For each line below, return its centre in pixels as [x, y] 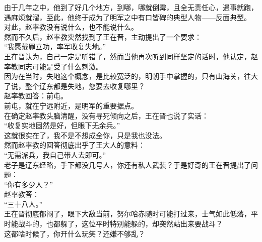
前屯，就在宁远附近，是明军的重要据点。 [71, 105]
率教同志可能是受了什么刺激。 [53, 66]
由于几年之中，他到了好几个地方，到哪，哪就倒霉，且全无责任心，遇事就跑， [131, 7]
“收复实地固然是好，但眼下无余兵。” [62, 125]
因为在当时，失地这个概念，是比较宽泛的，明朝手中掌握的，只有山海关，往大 [131, 76]
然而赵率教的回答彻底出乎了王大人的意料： [75, 145]
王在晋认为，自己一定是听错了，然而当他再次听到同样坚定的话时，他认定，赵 [131, 56]
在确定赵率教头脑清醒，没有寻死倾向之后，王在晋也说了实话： [106, 115]
